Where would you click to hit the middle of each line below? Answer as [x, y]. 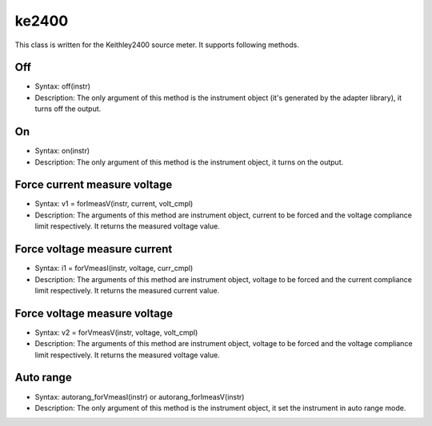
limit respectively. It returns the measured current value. [127, 290]
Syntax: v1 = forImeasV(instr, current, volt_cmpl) [114, 204]
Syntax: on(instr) [62, 151]
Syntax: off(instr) [63, 86]
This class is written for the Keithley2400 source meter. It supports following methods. [157, 45]
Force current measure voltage [94, 185]
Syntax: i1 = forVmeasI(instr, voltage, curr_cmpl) [114, 269]
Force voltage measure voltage [94, 313]
